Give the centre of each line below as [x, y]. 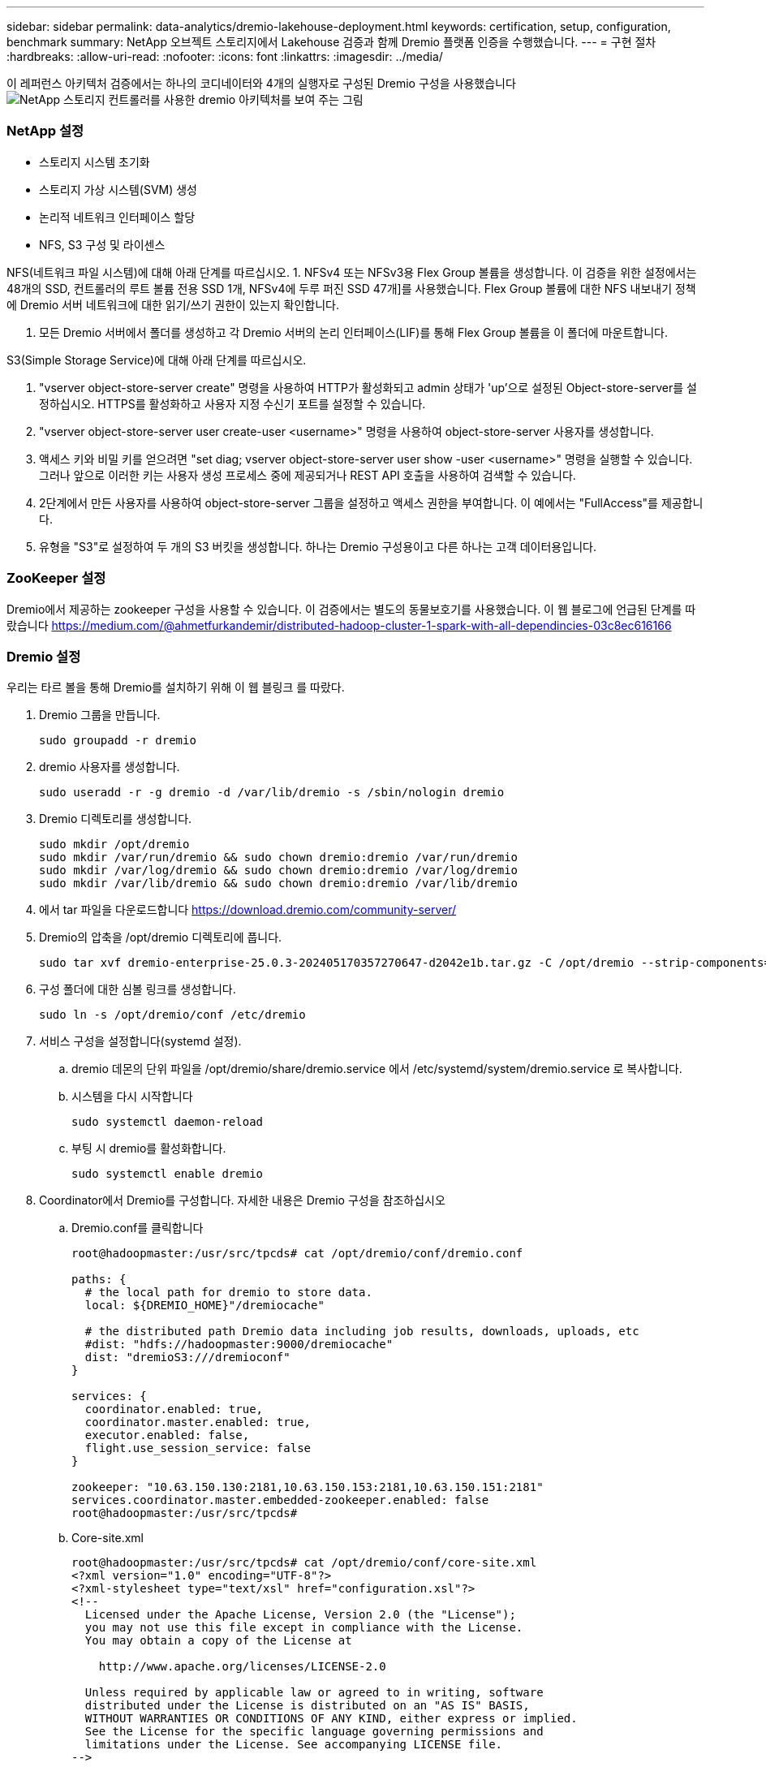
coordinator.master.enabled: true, [198, 1422]
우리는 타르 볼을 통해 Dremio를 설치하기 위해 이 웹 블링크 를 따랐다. [176, 687]
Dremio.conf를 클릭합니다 [138, 1228]
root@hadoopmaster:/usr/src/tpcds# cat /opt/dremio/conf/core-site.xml [304, 1563]
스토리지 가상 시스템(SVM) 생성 [118, 189]
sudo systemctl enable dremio [168, 1174]
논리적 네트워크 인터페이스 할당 [117, 217]
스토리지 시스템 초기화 [95, 162]
